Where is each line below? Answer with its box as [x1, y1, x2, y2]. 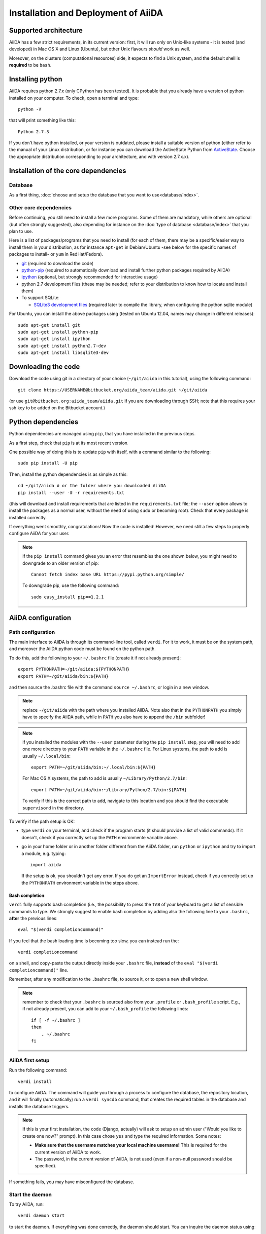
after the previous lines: [9, 915, 58, 921]
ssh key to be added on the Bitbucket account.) [9, 405, 105, 411]
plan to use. [9, 228, 33, 234]
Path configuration [9, 628, 55, 635]
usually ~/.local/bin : [22, 753, 71, 759]
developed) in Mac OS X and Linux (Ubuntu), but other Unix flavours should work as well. [9, 46, 191, 52]
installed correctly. [9, 514, 47, 520]
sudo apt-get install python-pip [18, 329, 99, 335]
